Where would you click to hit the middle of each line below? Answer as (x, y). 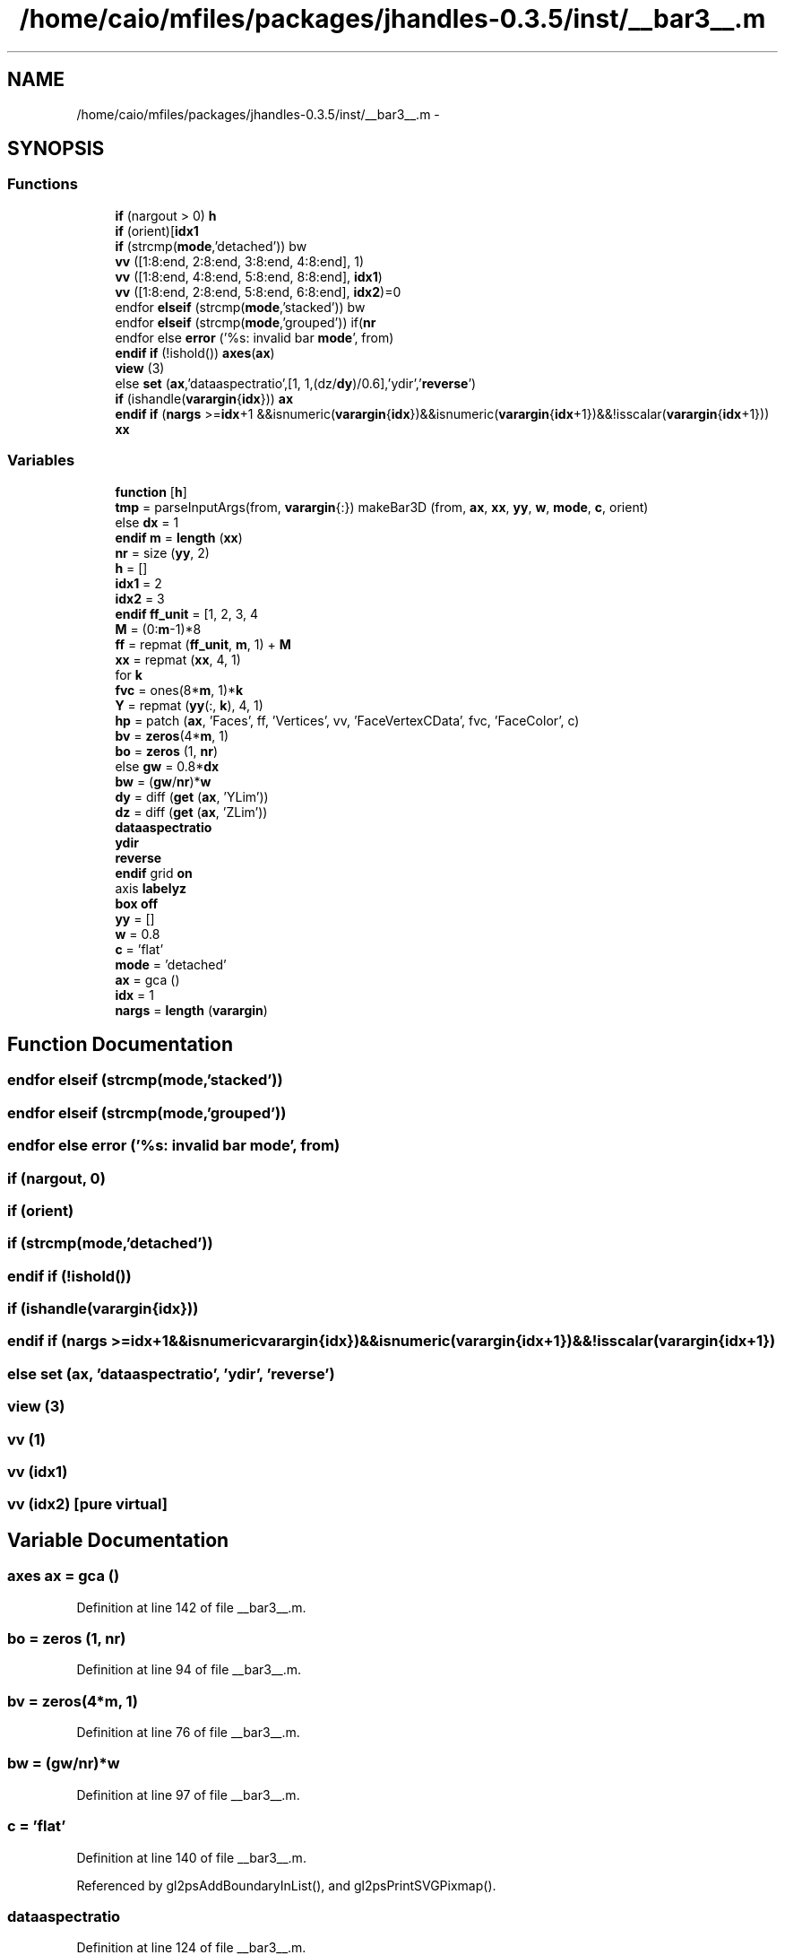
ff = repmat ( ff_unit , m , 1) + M (203, 644)
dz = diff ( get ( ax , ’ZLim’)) (191, 812)
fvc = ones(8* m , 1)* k (179, 690)
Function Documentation (120, 1044)
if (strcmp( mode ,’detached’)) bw (211, 246)
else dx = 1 (147, 522)
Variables (41, 461)
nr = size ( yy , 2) (162, 552)
